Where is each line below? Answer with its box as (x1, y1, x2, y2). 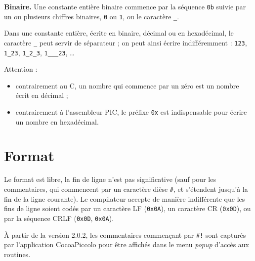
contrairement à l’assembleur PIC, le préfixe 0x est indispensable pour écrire (15, 107, 247, 117)
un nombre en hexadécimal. (15, 116, 99, 127)
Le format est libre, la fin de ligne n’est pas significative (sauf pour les (4, 174, 216, 184)
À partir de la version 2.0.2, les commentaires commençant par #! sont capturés (4, 229, 246, 240)
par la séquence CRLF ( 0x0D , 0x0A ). (4, 213, 114, 223)
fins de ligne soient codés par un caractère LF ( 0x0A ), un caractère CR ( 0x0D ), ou (4, 203, 251, 214)
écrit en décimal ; (15, 90, 68, 100)
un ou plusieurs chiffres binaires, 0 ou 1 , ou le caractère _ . (4, 11, 179, 21)
